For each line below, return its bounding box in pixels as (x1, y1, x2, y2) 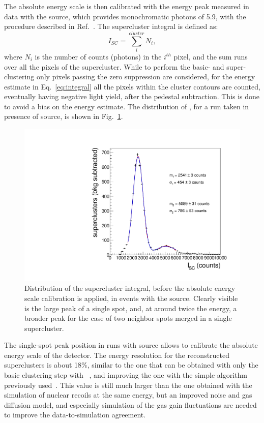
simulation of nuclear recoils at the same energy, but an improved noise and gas (4, 389, 252, 400)
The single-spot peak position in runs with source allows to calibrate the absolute (4, 340, 258, 350)
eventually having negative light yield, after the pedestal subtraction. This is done (4, 91, 260, 102)
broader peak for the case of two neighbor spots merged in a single (24, 313, 232, 323)
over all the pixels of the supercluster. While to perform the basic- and (4, 61, 224, 72)
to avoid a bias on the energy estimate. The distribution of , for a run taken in (4, 101, 249, 111)
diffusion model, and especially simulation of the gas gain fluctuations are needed (4, 399, 257, 410)
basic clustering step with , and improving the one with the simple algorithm (4, 370, 247, 380)
